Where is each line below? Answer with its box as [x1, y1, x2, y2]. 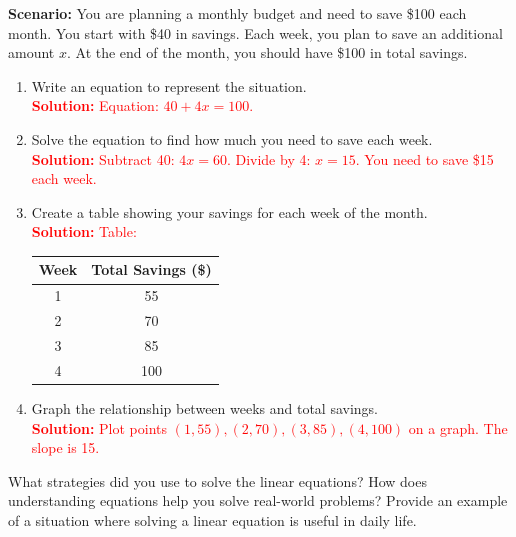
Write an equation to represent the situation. [31, 75, 307, 96]
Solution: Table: [31, 221, 137, 242]
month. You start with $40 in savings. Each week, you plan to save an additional [8, 22, 503, 43]
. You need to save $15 [355, 148, 494, 169]
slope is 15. [31, 437, 100, 458]
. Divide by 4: [226, 148, 311, 169]
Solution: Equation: [31, 95, 159, 116]
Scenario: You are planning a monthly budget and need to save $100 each [8, 3, 467, 23]
